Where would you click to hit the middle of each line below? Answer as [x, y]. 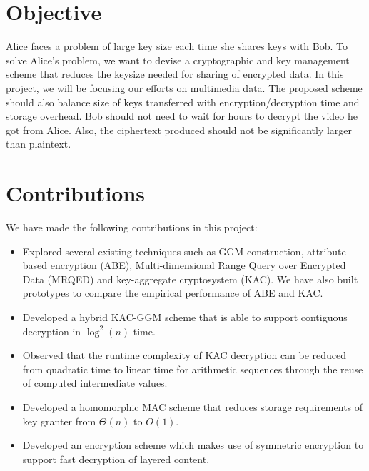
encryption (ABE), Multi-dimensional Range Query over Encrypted [198, 265]
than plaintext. [39, 144]
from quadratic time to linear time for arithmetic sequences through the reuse [193, 369]
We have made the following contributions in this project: [132, 227]
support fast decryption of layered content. [116, 459]
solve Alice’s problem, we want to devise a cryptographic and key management [178, 60]
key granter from [59, 421]
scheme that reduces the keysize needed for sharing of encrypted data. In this [175, 74]
